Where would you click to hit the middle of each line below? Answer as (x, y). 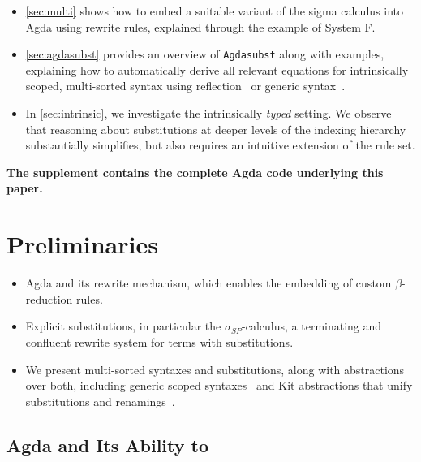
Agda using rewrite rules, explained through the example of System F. (200, 26)
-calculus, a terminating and (312, 326)
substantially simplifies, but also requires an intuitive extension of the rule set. (220, 145)
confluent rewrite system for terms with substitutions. (159, 341)
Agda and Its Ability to (107, 445)
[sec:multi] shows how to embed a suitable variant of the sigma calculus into (214, 11)
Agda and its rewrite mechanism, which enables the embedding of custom (208, 283)
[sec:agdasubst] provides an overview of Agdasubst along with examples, (205, 54)
